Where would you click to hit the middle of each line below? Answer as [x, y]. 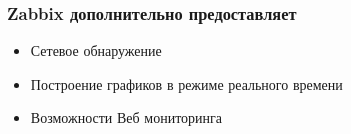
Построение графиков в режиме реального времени [186, 83]
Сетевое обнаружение [96, 50]
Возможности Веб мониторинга [126, 117]
